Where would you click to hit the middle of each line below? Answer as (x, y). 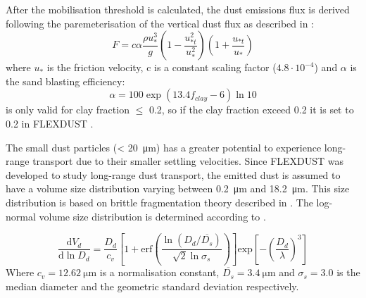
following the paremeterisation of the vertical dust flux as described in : (160, 23)
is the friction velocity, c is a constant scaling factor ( (162, 67)
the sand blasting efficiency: (65, 81)
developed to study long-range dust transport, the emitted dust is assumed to (173, 174)
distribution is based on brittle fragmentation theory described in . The (159, 202)
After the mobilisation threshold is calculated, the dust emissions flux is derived (178, 9)
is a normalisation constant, (159, 272)
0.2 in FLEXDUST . (50, 123)
